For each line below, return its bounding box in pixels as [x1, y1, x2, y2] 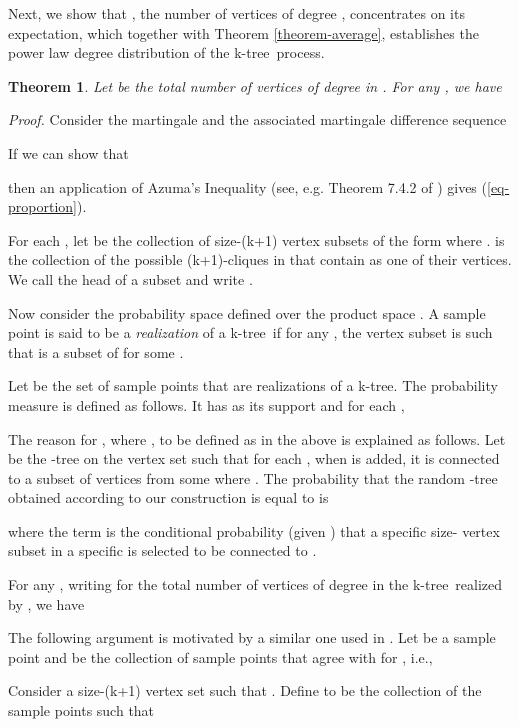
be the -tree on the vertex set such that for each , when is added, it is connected [8, 448, 500, 469]
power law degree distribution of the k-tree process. [8, 42, 325, 63]
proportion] [8, 196, 77, 217]
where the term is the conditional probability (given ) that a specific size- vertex [8, 520, 500, 541]
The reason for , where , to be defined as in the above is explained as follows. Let [8, 428, 506, 449]
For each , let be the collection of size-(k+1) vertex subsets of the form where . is [8, 229, 505, 250]
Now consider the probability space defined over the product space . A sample [8, 302, 486, 323]
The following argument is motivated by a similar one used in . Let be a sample [8, 627, 496, 648]
